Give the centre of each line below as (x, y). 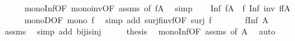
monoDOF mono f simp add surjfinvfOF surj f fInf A (146, 19)
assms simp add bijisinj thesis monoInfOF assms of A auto (140, 31)
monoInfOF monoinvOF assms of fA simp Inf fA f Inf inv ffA (157, 8)
